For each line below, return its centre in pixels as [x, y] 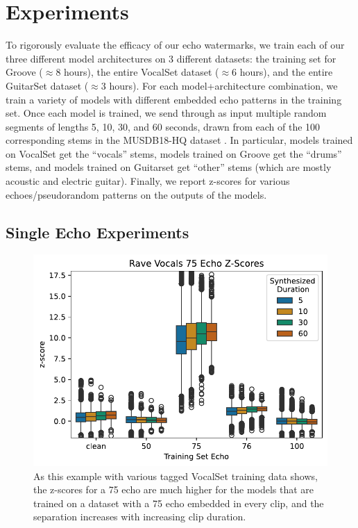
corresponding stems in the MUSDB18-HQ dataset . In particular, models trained [179, 140]
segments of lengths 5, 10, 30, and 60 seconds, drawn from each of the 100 [163, 126]
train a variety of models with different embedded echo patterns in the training [174, 99]
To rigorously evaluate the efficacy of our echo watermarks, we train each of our [175, 45]
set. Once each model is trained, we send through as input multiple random [166, 113]
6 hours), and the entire [282, 72]
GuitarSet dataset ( [47, 85]
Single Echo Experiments [97, 232]
